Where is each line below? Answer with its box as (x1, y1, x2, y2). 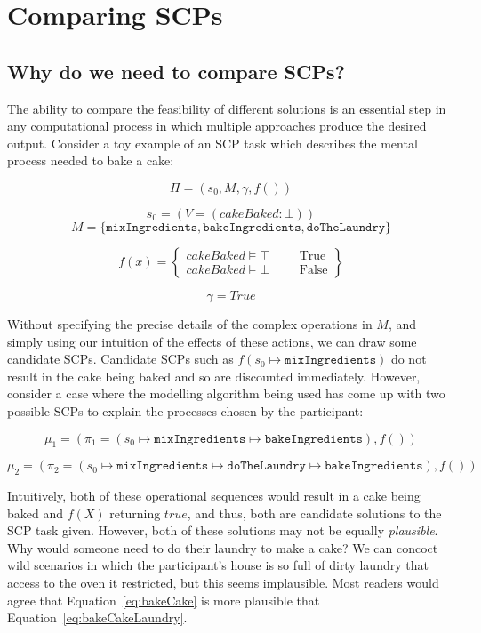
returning (109, 503, 161, 522)
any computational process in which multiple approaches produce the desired (7, 116, 427, 135)
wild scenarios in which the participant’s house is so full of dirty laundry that (7, 556, 429, 574)
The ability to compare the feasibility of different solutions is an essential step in (7, 99, 446, 117)
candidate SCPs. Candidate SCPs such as (7, 349, 234, 368)
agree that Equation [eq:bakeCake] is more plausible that (7, 590, 320, 609)
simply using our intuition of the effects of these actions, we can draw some (7, 332, 417, 350)
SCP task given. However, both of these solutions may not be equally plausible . (7, 521, 438, 540)
